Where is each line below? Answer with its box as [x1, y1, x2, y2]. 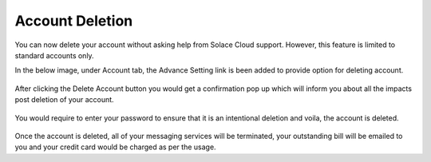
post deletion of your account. [14, 95, 115, 105]
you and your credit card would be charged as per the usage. [14, 142, 216, 152]
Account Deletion [14, 12, 133, 30]
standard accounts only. [14, 50, 95, 60]
